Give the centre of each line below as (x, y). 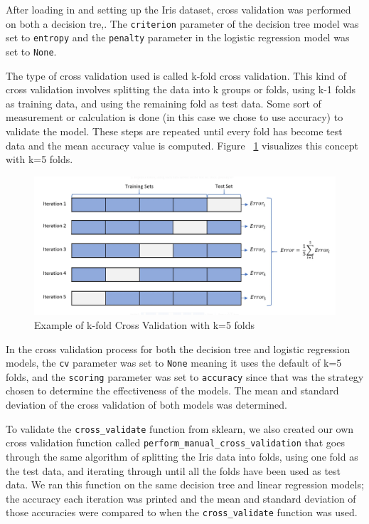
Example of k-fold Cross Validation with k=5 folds (145, 324)
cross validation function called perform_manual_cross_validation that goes (175, 442)
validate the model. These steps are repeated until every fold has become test (174, 131)
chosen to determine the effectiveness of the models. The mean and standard (172, 391)
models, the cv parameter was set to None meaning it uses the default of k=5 (174, 363)
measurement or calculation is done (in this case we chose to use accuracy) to (175, 117)
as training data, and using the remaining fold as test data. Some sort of (164, 103)
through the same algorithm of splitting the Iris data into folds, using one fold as (182, 456)
